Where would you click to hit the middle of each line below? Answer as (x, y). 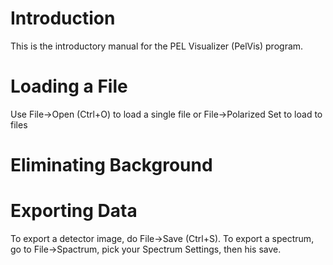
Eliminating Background (111, 165)
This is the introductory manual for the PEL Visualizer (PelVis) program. (157, 46)
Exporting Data (74, 211)
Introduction (63, 18)
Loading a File (69, 86)
